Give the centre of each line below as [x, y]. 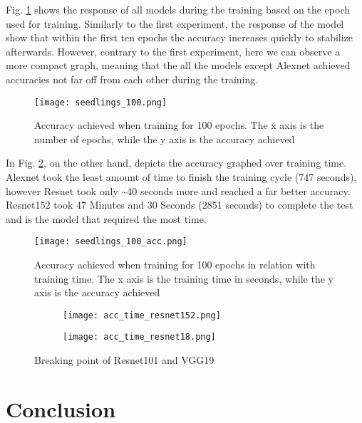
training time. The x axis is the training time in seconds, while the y [184, 278]
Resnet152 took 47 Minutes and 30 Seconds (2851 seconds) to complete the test [180, 205]
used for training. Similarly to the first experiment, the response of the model [175, 23]
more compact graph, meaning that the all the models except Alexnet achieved [178, 65]
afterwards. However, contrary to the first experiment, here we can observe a [173, 51]
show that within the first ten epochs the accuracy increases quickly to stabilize [180, 37]
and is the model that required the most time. [106, 218]
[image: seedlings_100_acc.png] [111, 242]
